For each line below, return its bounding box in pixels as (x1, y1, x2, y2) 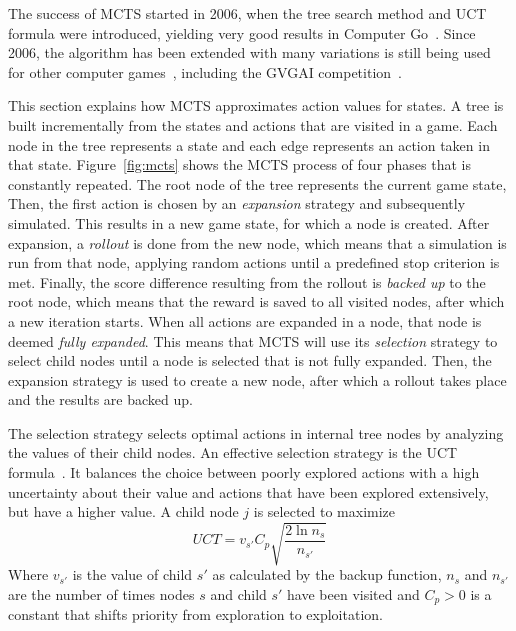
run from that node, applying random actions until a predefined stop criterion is (8, 252, 500, 273)
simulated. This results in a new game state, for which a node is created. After (8, 212, 490, 233)
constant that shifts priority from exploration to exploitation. (8, 604, 383, 625)
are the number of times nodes (8, 583, 195, 604)
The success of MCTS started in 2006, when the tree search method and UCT (8, 3, 487, 23)
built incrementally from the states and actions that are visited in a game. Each (8, 114, 498, 135)
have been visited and (287, 583, 420, 604)
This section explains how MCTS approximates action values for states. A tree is (8, 95, 504, 116)
